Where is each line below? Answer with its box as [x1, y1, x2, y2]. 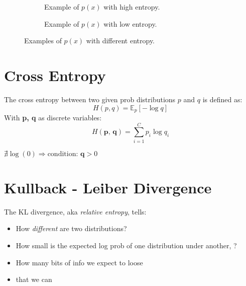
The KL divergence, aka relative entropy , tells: [4, 206, 147, 217]
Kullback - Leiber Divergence [4, 177, 212, 197]
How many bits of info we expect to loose [16, 257, 143, 267]
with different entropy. [86, 35, 155, 46]
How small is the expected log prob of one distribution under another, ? [16, 240, 237, 250]
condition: [47, 150, 78, 158]
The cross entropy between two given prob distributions [4, 94, 176, 104]
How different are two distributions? [16, 223, 127, 234]
